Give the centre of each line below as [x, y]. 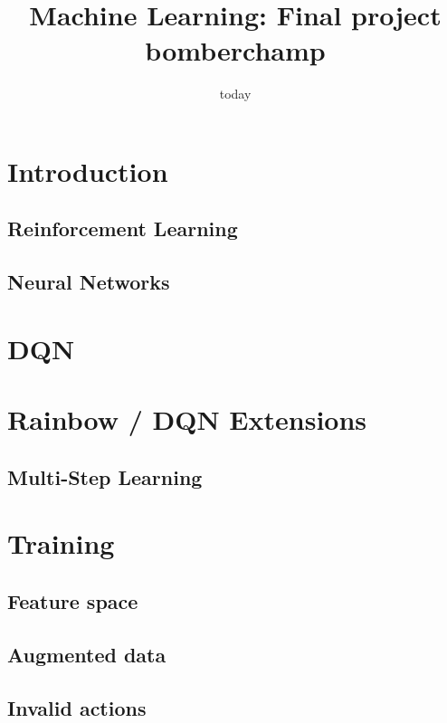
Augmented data [87, 654]
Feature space [73, 600]
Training [61, 543]
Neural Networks [89, 282]
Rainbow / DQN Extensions [187, 419]
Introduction [88, 171]
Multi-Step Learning [105, 476]
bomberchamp [235, 50]
